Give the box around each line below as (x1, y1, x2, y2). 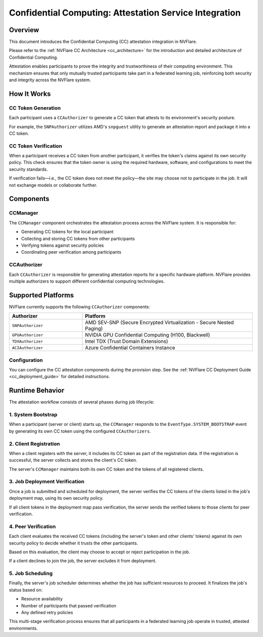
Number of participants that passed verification (21, 602, 116, 608)
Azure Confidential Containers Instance (85, 345, 175, 351)
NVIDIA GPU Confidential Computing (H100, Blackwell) (85, 331, 210, 338)
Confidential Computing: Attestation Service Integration (9, 7, 241, 18)
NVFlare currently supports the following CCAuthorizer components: (9, 304, 150, 309)
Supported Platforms (9, 291, 74, 299)
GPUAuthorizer (12, 332, 43, 338)
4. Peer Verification (9, 523, 56, 530)
